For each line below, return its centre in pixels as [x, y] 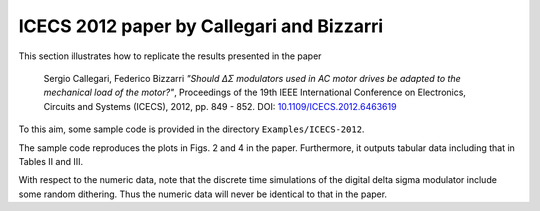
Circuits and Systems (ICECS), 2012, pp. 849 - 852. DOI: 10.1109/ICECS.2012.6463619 [220, 106]
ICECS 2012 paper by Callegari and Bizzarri [201, 26]
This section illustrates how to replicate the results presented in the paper [170, 56]
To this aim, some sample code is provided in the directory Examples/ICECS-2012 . [191, 129]
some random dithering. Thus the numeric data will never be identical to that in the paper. [203, 194]
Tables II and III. [51, 161]
